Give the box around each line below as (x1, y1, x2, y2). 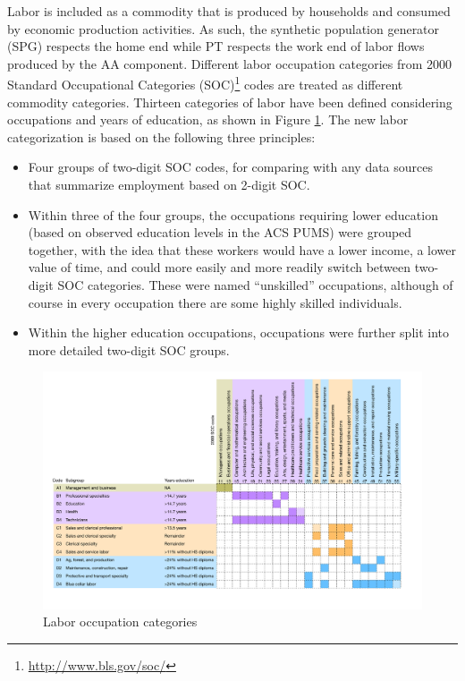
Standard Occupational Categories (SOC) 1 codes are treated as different (7, 72, 403, 94)
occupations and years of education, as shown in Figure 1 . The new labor (7, 110, 409, 129)
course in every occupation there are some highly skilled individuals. (28, 293, 402, 311)
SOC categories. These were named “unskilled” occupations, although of (57, 275, 453, 294)
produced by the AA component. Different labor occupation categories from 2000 (7, 54, 452, 72)
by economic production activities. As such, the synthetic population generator (7, 19, 440, 38)
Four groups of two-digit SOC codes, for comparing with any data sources (28, 157, 434, 176)
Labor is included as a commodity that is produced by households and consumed (7, 2, 451, 20)
